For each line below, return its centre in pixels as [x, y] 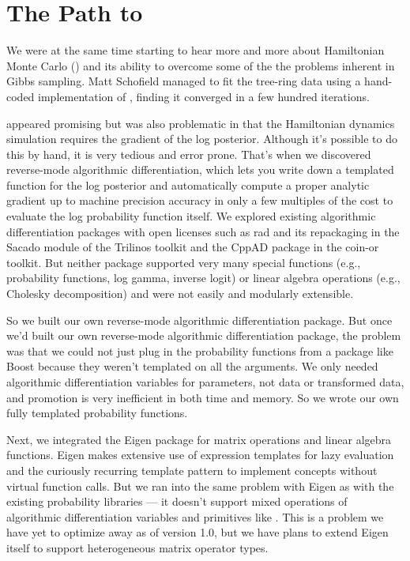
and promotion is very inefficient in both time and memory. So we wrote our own [203, 397]
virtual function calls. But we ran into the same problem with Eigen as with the [200, 486]
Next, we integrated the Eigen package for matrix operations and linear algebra [199, 439]
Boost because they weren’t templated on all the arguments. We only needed [192, 366]
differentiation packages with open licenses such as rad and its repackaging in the [203, 231]
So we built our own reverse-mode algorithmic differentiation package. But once [199, 320]
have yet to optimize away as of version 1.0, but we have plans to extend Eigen [197, 532]
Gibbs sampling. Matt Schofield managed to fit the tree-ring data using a [184, 81]
